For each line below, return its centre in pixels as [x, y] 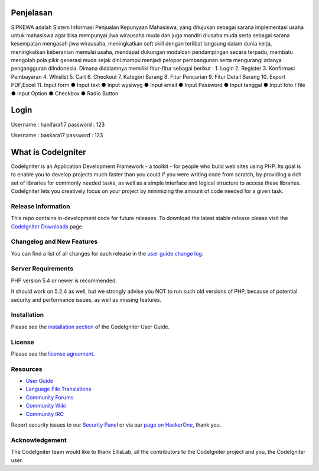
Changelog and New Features [54, 241]
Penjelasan [32, 13]
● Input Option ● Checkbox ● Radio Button [65, 93]
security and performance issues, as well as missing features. [86, 299]
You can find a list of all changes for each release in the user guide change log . [107, 253]
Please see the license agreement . [53, 354]
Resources [27, 369]
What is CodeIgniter [48, 152]
